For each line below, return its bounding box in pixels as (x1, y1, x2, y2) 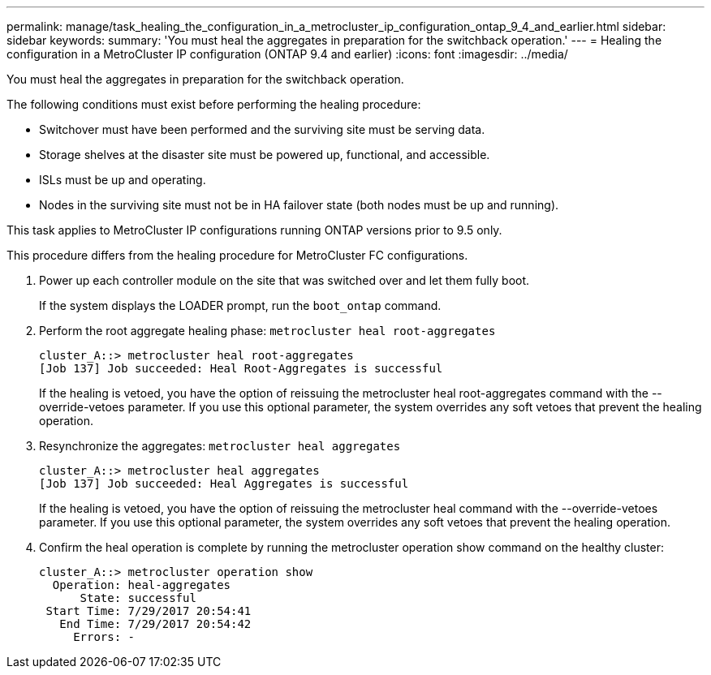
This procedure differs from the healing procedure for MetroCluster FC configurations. (6, 248, 468, 262)
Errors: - (73, 630, 136, 643)
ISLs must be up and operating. (39, 173, 206, 187)
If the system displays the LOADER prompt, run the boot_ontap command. (39, 299, 442, 312)
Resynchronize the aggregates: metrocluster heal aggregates (39, 439, 401, 453)
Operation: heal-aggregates (52, 578, 231, 591)
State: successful (80, 591, 196, 604)
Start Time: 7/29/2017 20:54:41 (45, 604, 252, 617)
